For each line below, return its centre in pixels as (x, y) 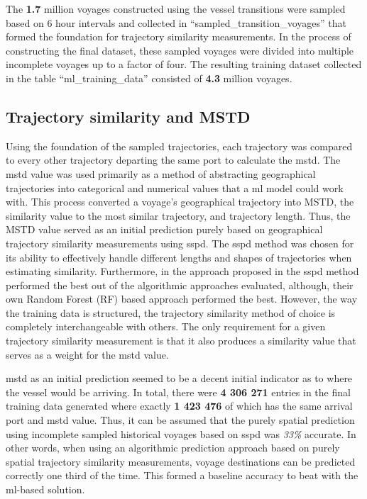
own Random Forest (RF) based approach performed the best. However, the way (182, 299)
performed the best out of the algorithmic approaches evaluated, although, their (180, 285)
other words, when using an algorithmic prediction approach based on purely (173, 448)
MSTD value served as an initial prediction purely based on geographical (164, 229)
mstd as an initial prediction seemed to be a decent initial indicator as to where (179, 378)
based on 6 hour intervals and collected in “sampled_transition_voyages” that (176, 22)
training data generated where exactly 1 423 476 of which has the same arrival (179, 406)
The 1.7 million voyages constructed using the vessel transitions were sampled (176, 9)
